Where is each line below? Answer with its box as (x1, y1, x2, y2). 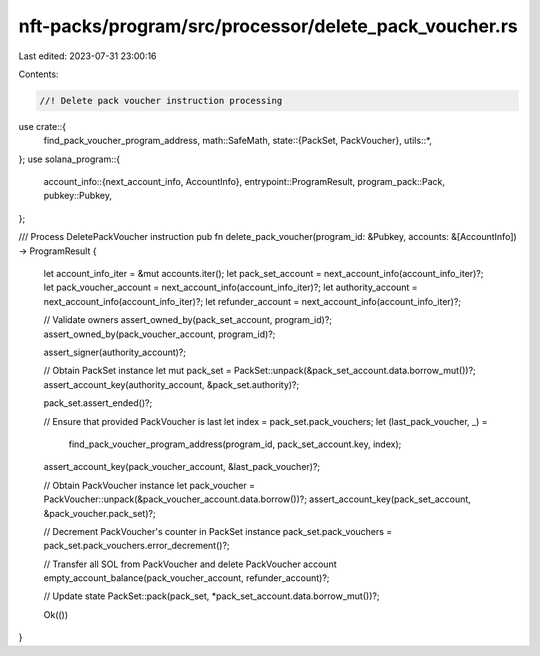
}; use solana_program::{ (18, 153, 120, 165)
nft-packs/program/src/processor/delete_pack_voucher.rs (18, 15, 519, 37)
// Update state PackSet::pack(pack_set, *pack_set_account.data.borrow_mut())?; (43, 590, 380, 602)
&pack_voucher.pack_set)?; (43, 507, 156, 519)
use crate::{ (18, 120, 67, 132)
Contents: (18, 68, 59, 80)
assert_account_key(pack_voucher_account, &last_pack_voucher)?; (43, 461, 321, 473)
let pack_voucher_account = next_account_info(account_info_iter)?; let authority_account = (43, 281, 419, 294)
